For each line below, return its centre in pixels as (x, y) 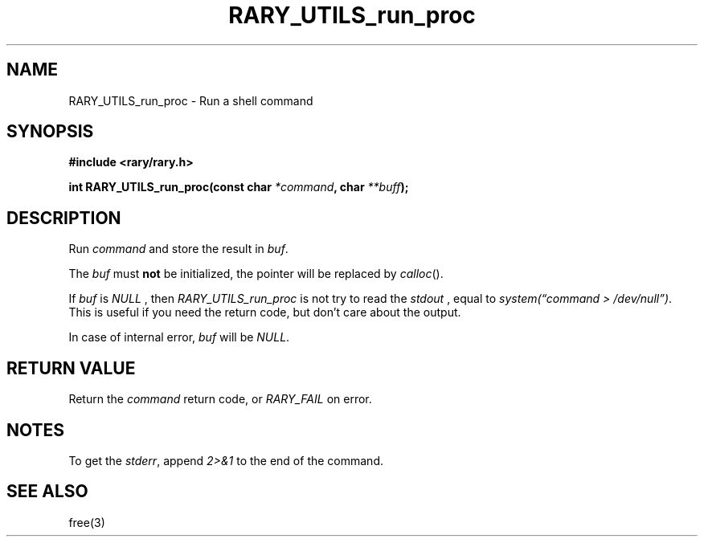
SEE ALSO (47, 492)
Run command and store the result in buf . (178, 249)
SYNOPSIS (50, 132)
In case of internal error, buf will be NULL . (179, 337)
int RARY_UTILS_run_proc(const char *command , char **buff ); (239, 187)
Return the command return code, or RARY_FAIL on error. (220, 399)
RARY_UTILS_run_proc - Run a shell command (191, 100)
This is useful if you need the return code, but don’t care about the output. (265, 312)
